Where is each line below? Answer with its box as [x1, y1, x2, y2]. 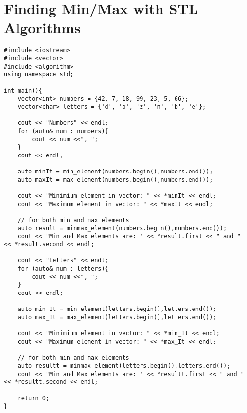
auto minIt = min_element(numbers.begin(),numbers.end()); [18, 168, 213, 175]
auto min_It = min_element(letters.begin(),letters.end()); [18, 306, 216, 313]
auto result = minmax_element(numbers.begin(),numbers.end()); [18, 224, 227, 232]
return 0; [18, 395, 50, 402]
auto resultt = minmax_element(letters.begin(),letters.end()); [18, 362, 230, 369]
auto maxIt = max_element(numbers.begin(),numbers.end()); [18, 176, 213, 183]
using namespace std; [4, 71, 74, 78]
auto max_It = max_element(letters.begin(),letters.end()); [18, 313, 216, 321]
